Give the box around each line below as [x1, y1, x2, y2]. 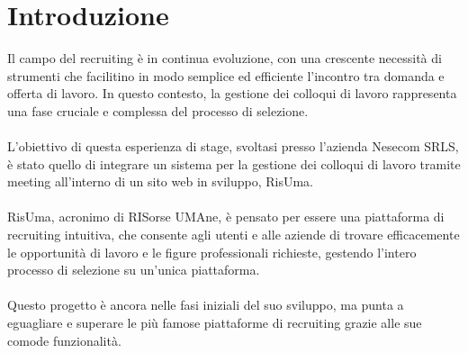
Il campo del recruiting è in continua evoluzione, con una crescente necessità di [7, 49, 442, 68]
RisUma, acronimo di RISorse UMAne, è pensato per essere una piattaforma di [7, 207, 445, 226]
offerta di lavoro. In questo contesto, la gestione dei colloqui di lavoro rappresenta [7, 84, 457, 103]
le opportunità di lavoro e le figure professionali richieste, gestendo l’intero [7, 242, 417, 261]
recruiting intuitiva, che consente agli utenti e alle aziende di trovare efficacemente [7, 225, 460, 244]
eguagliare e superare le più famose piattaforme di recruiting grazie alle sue [7, 313, 422, 332]
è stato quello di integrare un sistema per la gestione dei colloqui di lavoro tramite [7, 154, 461, 173]
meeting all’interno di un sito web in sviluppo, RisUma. [7, 172, 313, 191]
